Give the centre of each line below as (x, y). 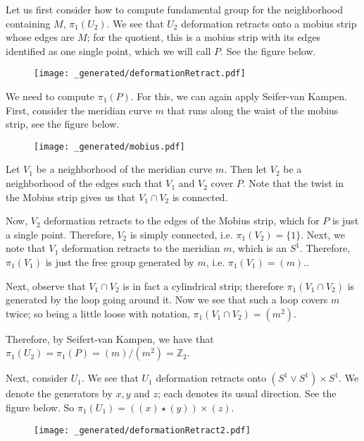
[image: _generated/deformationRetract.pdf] (140, 74)
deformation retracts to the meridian (141, 248)
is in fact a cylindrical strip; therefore (203, 285)
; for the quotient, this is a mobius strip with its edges (204, 37)
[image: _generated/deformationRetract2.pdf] (142, 430)
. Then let (246, 169)
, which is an (259, 248)
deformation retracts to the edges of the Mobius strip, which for (182, 220)
